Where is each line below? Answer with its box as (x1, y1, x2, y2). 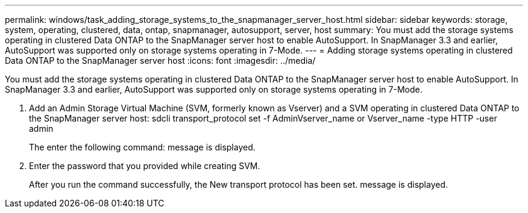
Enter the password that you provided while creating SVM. (29, 161, 260, 171)
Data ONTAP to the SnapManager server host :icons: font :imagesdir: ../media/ (5, 55, 316, 66)
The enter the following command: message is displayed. (29, 142, 256, 152)
